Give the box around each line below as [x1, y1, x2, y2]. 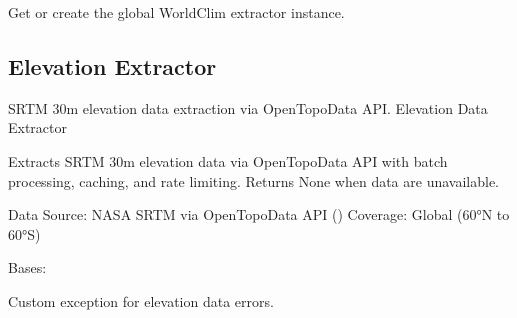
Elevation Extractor [8, 50, 217, 81]
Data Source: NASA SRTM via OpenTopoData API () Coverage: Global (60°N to [8, 204, 510, 225]
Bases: [8, 257, 47, 278]
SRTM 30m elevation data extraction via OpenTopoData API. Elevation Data [8, 97, 488, 118]
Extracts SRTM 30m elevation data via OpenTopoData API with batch [8, 150, 448, 171]
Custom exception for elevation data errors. [8, 290, 274, 311]
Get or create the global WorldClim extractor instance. [8, 2, 345, 22]
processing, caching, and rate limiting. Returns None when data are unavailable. [8, 170, 499, 191]
